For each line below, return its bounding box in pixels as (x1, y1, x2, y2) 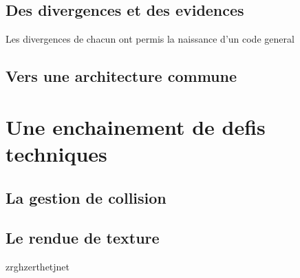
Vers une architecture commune (6, 65, 237, 87)
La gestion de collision (6, 186, 167, 208)
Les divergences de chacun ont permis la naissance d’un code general (6, 32, 294, 46)
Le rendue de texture (6, 227, 160, 248)
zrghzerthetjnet (6, 259, 70, 274)
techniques (6, 139, 107, 167)
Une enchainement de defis (6, 112, 266, 140)
